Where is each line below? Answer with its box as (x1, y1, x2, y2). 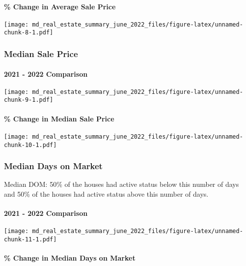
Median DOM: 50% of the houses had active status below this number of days (4, 179, 239, 189)
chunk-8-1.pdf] (4, 29, 54, 36)
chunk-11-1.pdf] (4, 236, 57, 243)
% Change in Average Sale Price (4, 1, 116, 11)
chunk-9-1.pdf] (4, 96, 54, 104)
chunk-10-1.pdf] (4, 141, 57, 148)
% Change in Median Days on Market (4, 253, 136, 263)
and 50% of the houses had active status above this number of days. (4, 188, 209, 199)
